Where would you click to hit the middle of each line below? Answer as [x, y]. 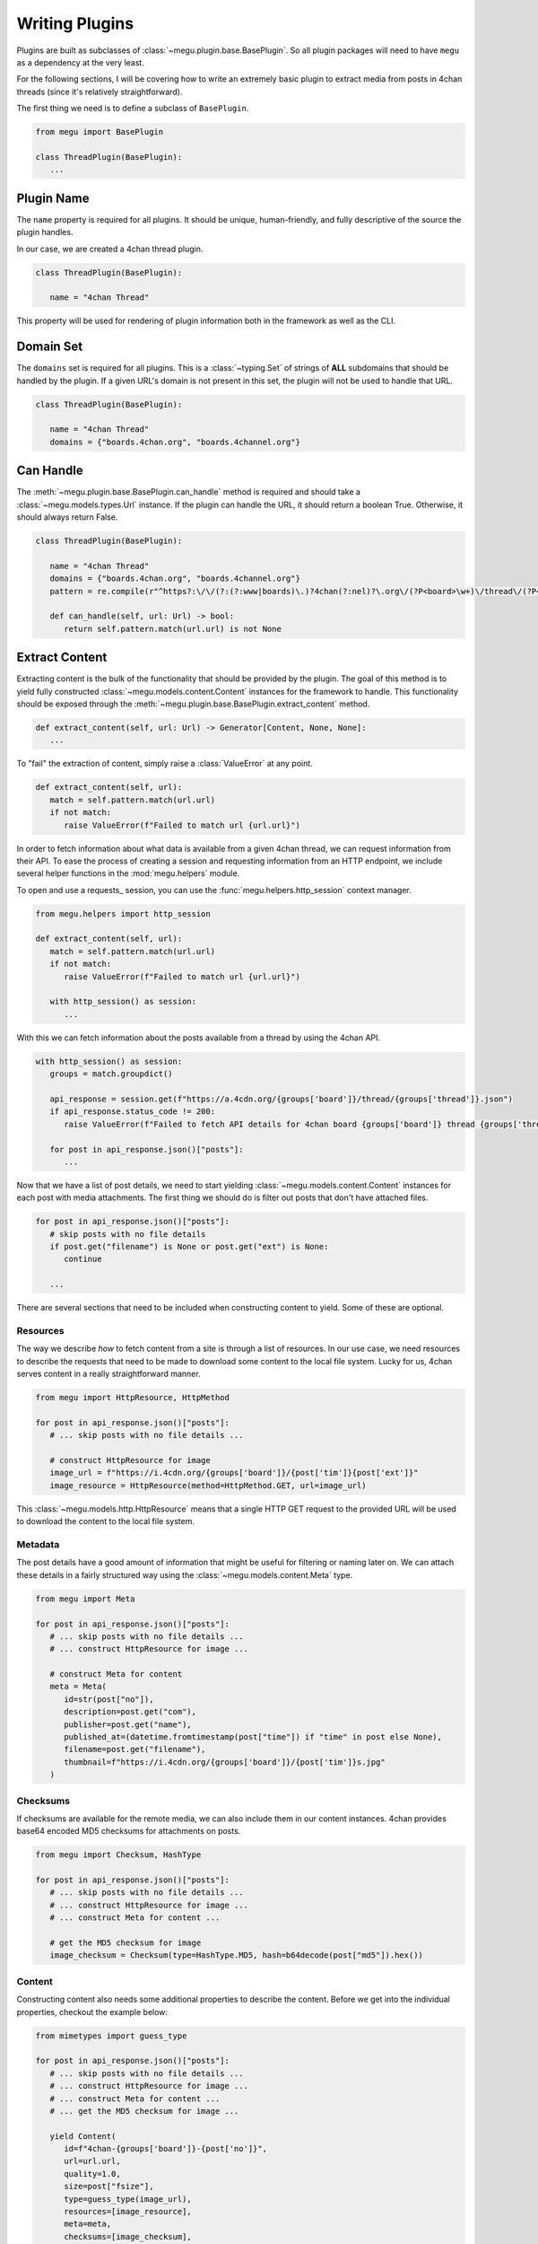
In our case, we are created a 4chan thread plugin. [110, 249]
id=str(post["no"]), [109, 1699]
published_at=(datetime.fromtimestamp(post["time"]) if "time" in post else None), [253, 1737]
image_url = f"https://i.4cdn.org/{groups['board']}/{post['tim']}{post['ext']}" [234, 1473]
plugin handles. [45, 232]
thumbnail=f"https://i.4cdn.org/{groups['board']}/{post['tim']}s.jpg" [225, 1762]
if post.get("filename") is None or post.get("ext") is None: [189, 1247]
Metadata [38, 1544]
